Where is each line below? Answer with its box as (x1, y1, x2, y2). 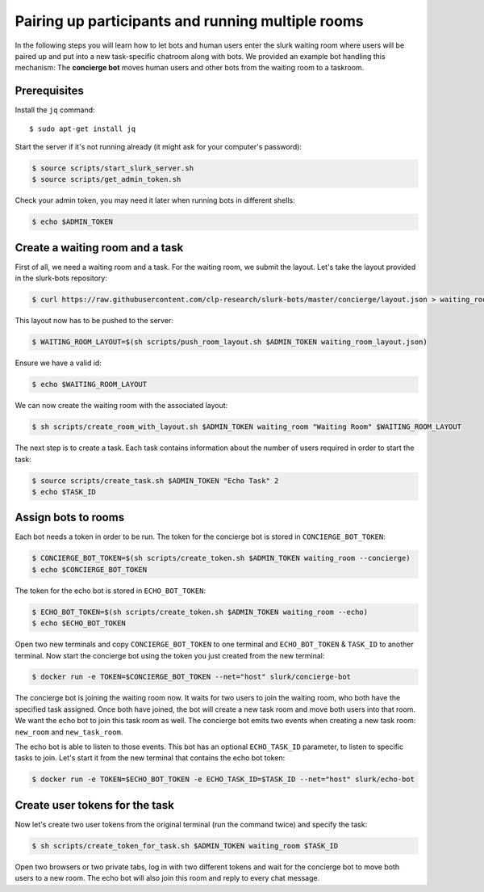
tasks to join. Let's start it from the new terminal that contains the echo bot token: (15, 753, 286, 763)
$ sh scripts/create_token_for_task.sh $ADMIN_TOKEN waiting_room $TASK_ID (31, 841, 339, 850)
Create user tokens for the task (15, 798, 175, 812)
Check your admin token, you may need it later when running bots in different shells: (15, 196, 295, 205)
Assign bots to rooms (15, 511, 125, 524)
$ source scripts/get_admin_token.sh (31, 175, 181, 184)
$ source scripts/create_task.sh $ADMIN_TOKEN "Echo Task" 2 (31, 476, 279, 485)
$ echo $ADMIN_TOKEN (31, 217, 113, 226)
